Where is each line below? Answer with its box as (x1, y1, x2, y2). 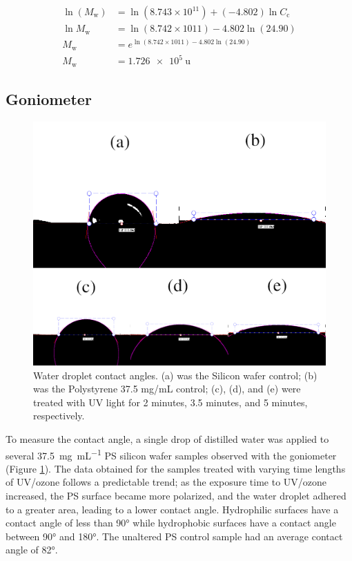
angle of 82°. (6, 542, 58, 557)
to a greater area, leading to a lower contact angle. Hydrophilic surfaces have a (6, 502, 339, 516)
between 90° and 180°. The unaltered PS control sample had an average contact (6, 529, 343, 543)
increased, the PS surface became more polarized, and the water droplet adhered (6, 488, 346, 502)
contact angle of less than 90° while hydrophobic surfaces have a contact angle (6, 515, 336, 530)
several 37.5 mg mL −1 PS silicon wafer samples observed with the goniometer (6, 446, 337, 462)
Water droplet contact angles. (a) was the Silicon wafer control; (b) (33, 368, 317, 382)
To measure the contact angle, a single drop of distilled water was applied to (6, 431, 329, 446)
